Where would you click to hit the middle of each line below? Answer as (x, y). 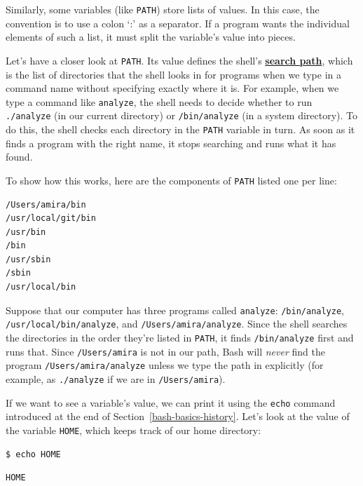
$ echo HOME (33, 454)
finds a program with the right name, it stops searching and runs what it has (171, 143)
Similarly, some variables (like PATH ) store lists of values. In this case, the (163, 9)
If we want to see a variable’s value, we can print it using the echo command (171, 402)
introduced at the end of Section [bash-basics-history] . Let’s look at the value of (178, 416)
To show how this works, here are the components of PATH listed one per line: (171, 180)
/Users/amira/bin (46, 204)
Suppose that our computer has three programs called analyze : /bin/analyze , (175, 310)
